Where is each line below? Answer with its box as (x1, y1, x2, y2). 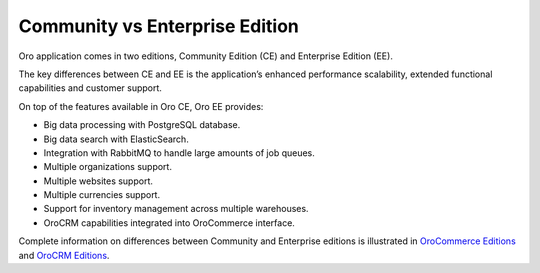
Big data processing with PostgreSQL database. (43, 119, 241, 131)
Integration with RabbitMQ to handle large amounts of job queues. (43, 146, 315, 159)
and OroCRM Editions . (18, 249, 110, 261)
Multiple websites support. (43, 175, 154, 187)
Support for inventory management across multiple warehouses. (43, 203, 309, 215)
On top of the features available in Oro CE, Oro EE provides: (18, 100, 264, 112)
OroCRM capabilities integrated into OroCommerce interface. (43, 216, 295, 229)
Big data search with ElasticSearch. (43, 133, 189, 145)
